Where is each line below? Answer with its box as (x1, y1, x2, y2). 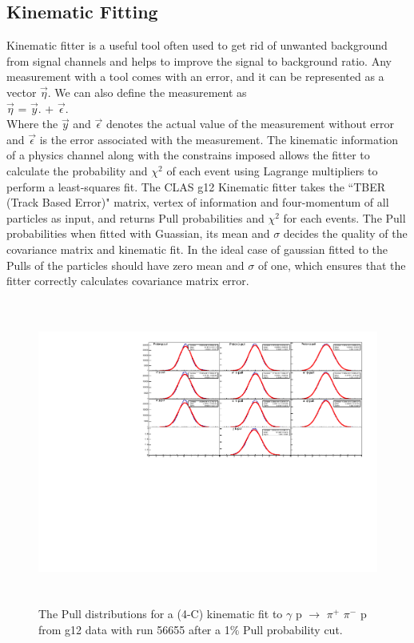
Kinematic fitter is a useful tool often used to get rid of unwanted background (6, 37, 388, 54)
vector (6, 83, 37, 100)
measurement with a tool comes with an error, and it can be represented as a (6, 68, 384, 85)
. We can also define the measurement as (47, 83, 247, 100)
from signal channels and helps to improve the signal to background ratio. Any (6, 52, 392, 69)
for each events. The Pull (283, 209, 406, 226)
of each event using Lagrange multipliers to (166, 162, 378, 179)
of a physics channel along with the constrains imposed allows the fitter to (6, 147, 370, 163)
